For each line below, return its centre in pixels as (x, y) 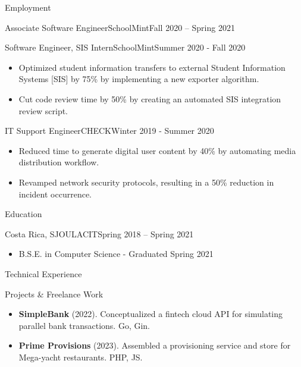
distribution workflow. (59, 162)
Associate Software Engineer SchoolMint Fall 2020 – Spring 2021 (120, 27)
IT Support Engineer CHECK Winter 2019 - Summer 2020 (109, 131)
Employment (28, 7)
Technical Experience (43, 273)
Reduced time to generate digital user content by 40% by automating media (157, 150)
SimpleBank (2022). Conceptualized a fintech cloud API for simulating (151, 314)
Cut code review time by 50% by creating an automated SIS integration (150, 98)
